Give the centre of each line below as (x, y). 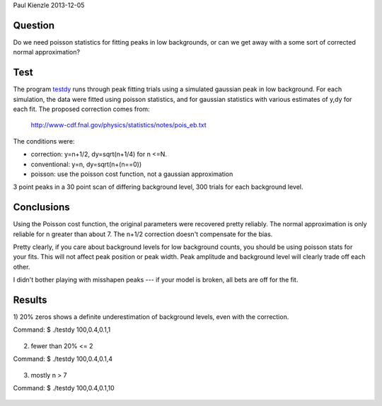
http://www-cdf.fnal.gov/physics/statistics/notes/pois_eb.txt (118, 125)
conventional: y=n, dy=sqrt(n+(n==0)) (86, 164)
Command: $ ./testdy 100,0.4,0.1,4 (63, 359)
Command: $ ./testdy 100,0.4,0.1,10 (64, 388)
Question (34, 25)
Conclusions (41, 208)
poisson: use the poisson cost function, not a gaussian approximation (132, 174)
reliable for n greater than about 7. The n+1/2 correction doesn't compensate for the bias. (143, 234)
